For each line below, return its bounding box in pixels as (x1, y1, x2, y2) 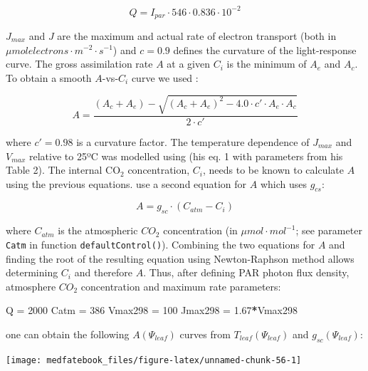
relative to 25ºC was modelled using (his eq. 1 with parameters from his (29, 148, 343, 163)
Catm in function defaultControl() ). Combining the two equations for (6, 236, 315, 251)
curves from (179, 326, 231, 341)
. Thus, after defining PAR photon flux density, (143, 265, 349, 280)
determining (6, 265, 58, 280)
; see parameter (295, 223, 362, 238)
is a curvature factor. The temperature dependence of (76, 134, 310, 149)
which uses (260, 176, 307, 191)
